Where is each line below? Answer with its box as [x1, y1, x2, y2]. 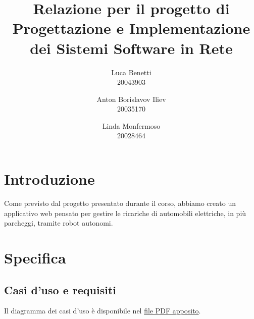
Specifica [4, 247, 66, 268]
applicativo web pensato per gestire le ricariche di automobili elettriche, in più [4, 207, 246, 218]
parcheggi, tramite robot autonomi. [4, 218, 113, 228]
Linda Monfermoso [102, 120, 161, 131]
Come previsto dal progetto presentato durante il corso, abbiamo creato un [4, 198, 236, 208]
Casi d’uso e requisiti [4, 282, 116, 297]
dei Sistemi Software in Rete [30, 37, 233, 58]
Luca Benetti [111, 67, 151, 77]
